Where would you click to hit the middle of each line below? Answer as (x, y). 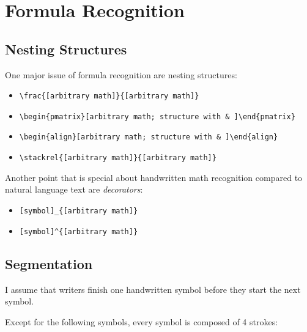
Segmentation (49, 263)
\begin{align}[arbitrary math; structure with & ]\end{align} (149, 137)
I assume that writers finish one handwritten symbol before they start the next (153, 289)
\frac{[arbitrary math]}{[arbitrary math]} (109, 96)
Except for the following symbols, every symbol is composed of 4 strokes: (142, 321)
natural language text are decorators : (74, 189)
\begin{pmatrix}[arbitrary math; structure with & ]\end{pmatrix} (157, 116)
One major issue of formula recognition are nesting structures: (121, 74)
